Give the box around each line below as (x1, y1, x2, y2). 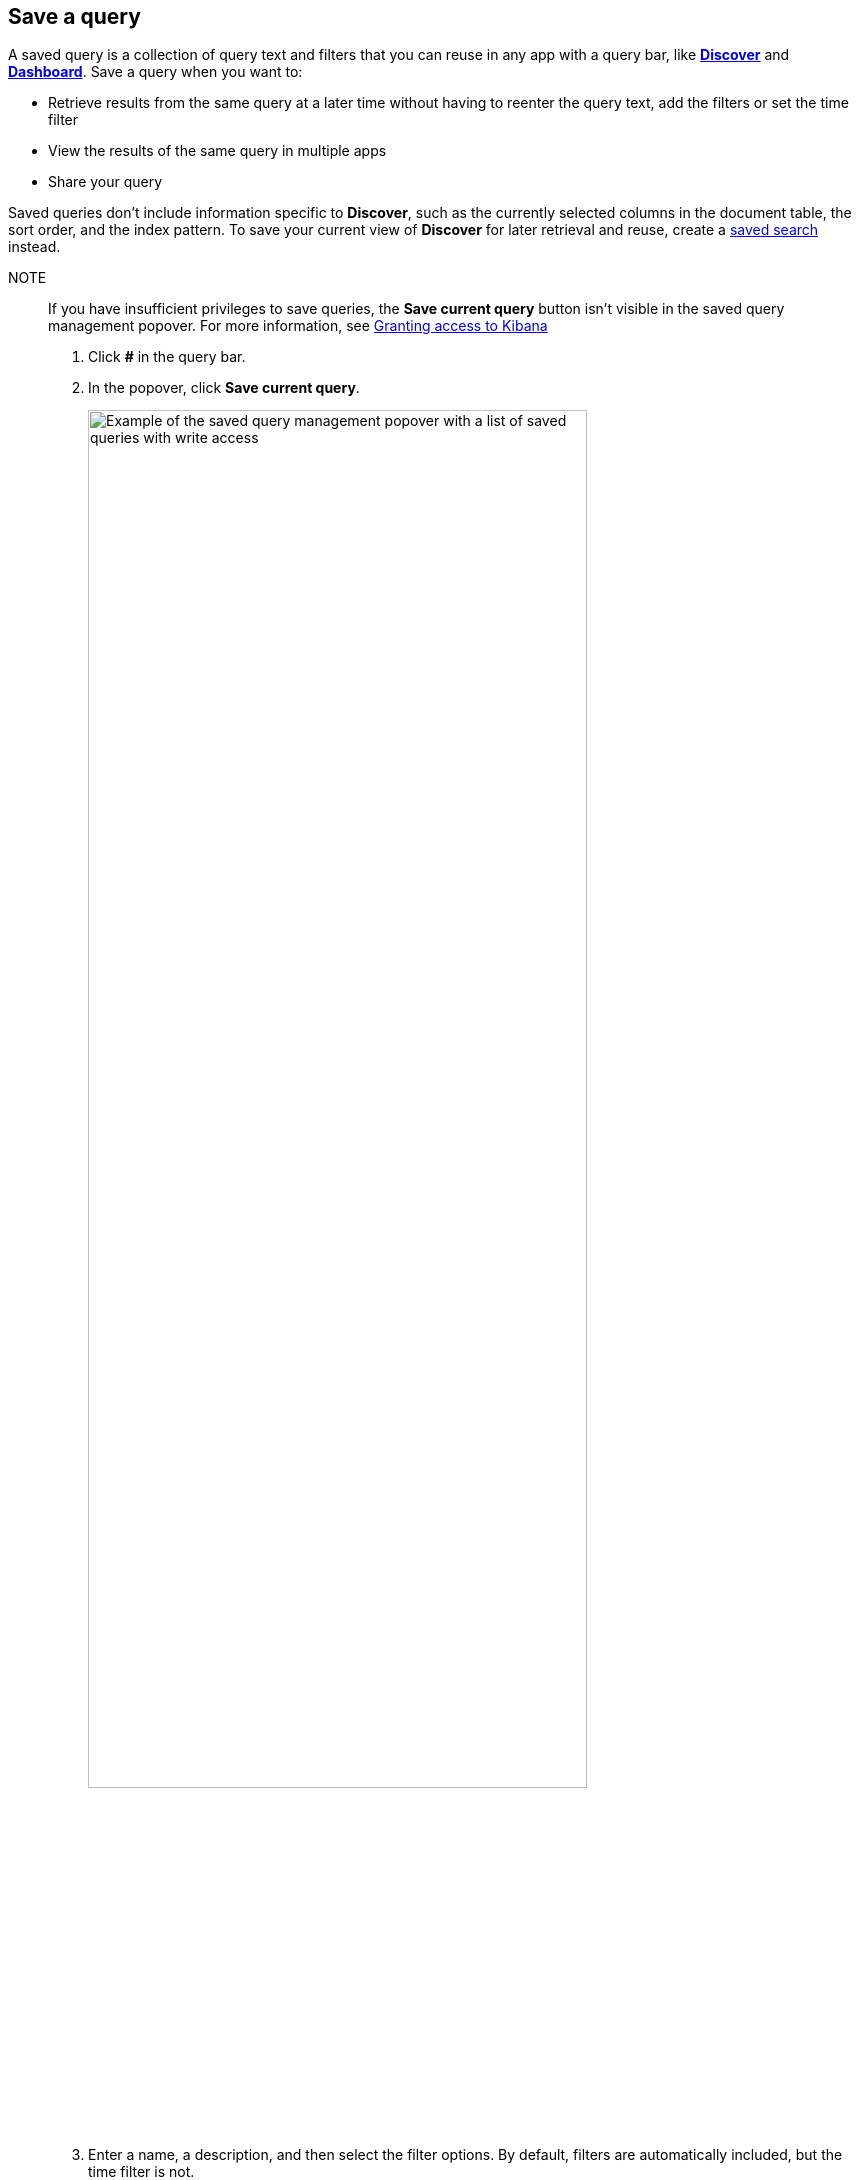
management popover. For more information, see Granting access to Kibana (48, 317, 548, 335)
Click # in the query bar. (88, 348, 246, 366)
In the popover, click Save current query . (88, 379, 360, 397)
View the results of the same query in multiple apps (48, 142, 387, 160)
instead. (8, 238, 61, 256)
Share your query (48, 173, 163, 191)
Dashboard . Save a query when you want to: (8, 63, 303, 81)
